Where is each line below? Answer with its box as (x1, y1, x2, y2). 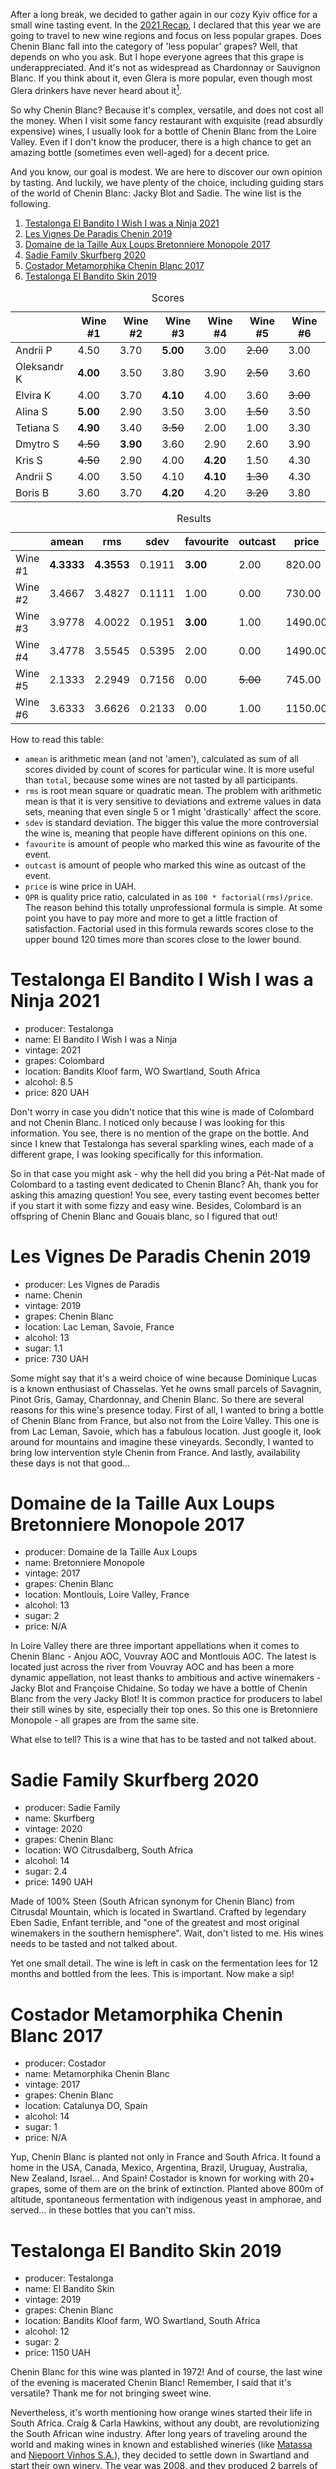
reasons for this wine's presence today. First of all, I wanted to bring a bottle (10, 1404, 324, 1416)
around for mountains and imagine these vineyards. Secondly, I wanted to (10, 1435, 314, 1448)
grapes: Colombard (24, 1054, 105, 1066)
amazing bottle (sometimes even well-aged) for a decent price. (10, 146, 270, 158)
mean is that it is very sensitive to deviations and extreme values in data (24, 795, 322, 807)
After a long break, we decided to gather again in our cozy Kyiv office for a (10, 9, 318, 20)
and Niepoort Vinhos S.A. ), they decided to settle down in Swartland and (10, 2449, 310, 2461)
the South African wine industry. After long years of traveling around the (10, 2428, 308, 2440)
